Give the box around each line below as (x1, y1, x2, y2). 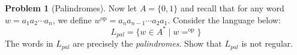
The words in (5, 37, 53, 50)
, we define (52, 13, 92, 26)
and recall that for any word (180, 2, 284, 14)
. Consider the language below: (167, 13, 281, 26)
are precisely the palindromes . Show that (73, 37, 222, 50)
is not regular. (241, 37, 293, 50)
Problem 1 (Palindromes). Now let (5, 2, 137, 14)
